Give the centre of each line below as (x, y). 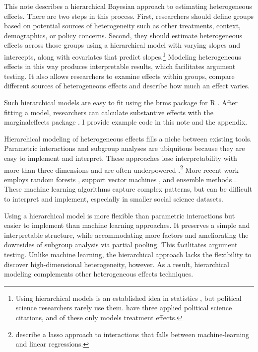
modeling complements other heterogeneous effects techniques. (99, 274)
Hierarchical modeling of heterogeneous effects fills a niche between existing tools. (128, 138)
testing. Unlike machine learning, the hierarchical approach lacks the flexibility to (128, 254)
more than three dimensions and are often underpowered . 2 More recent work (121, 169)
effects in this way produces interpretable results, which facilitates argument (120, 66)
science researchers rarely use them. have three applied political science (124, 308)
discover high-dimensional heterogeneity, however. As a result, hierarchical (117, 264)
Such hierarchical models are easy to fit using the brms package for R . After (121, 102)
